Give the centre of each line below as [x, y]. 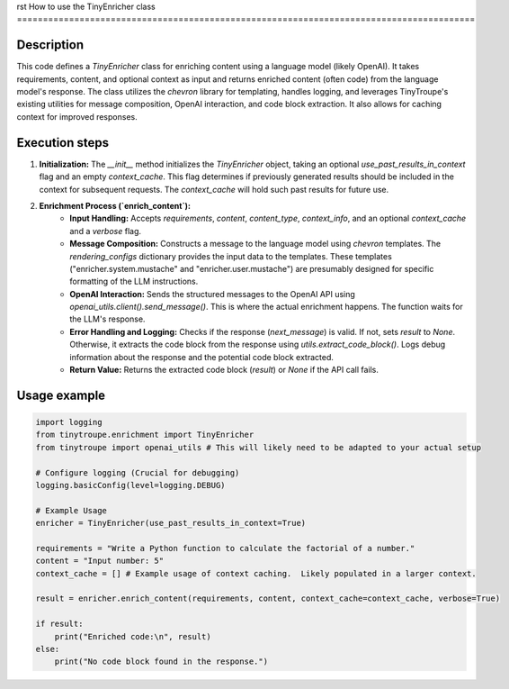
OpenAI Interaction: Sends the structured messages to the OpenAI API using [212, 294]
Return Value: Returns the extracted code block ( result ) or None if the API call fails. [224, 370]
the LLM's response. [107, 319]
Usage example [61, 395]
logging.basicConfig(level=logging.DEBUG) [130, 485]
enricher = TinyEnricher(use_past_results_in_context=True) [171, 523]
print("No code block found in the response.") [161, 662]
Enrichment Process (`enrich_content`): [115, 205]
